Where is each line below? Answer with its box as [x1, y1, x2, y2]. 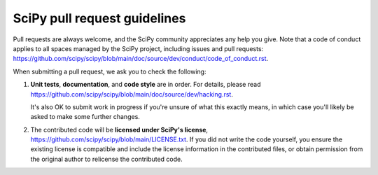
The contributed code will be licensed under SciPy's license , [30, 125, 209, 134]
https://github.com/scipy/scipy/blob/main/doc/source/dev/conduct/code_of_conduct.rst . [13, 55, 269, 63]
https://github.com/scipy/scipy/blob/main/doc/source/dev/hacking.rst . [30, 90, 234, 98]
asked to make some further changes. [30, 113, 140, 121]
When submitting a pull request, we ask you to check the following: [13, 67, 206, 76]
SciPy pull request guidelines [13, 10, 186, 26]
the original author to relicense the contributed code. [30, 155, 183, 163]
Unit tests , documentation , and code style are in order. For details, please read [30, 80, 261, 89]
